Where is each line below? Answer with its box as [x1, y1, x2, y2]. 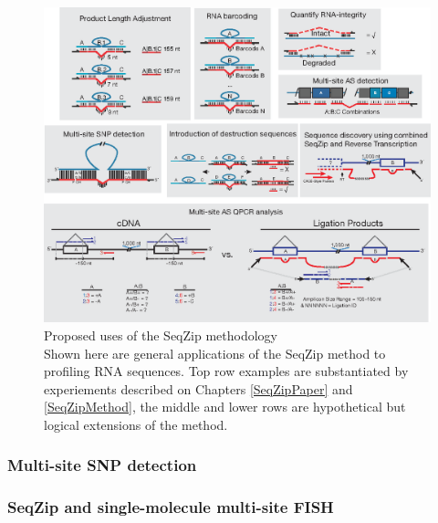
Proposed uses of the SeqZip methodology [44, 325, 277, 344]
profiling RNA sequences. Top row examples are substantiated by [44, 361, 409, 381]
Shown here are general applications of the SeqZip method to [44, 343, 386, 362]
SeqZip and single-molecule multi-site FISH [7, 496, 334, 518]
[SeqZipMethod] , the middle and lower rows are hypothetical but [44, 397, 406, 416]
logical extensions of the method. [44, 414, 228, 434]
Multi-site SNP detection [7, 454, 197, 476]
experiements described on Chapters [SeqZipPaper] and [44, 379, 353, 398]
